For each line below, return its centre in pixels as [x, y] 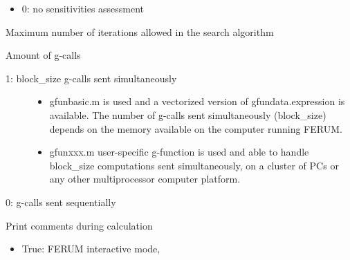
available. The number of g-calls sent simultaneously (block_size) [188, 114]
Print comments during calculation [79, 225]
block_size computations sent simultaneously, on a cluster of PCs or [194, 165]
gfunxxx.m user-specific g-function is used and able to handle [179, 152]
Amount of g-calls [43, 55]
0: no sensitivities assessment [83, 8]
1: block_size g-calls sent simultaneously [91, 78]
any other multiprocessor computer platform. [145, 179]
